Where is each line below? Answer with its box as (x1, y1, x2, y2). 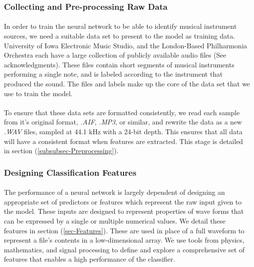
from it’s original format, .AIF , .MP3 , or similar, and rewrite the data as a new (4, 117, 242, 127)
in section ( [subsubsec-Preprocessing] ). (4, 145, 119, 156)
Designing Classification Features (4, 166, 137, 178)
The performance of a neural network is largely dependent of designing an (4, 187, 225, 197)
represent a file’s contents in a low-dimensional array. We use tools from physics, (4, 235, 244, 245)
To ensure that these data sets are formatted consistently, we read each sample (4, 107, 240, 117)
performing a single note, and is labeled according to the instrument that (4, 69, 223, 79)
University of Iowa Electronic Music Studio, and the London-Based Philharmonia (4, 40, 247, 50)
